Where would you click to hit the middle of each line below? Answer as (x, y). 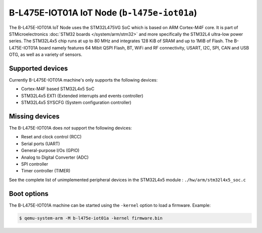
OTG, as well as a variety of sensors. (46, 55)
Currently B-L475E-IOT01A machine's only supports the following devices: (83, 80)
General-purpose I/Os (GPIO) (50, 150)
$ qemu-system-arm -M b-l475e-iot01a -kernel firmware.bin (91, 218)
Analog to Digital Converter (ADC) (55, 157)
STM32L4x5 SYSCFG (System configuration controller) (76, 102)
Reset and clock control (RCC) (51, 137)
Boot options (29, 193)
